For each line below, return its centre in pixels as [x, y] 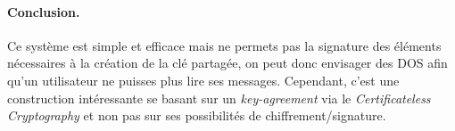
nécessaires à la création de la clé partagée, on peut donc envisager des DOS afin [227, 63]
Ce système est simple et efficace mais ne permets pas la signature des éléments [224, 45]
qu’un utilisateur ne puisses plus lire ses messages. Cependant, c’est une [203, 80]
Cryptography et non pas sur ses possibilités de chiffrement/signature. [197, 115]
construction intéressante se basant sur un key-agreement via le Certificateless [219, 98]
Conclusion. [44, 11]
